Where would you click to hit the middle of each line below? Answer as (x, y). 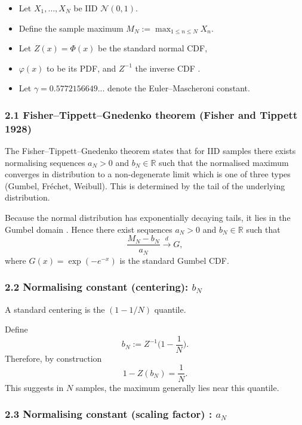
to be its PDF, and (81, 68)
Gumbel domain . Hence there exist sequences (89, 229)
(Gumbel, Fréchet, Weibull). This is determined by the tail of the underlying (145, 185)
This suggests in (34, 387)
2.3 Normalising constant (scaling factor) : (109, 414)
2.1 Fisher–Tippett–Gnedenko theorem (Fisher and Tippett (151, 114)
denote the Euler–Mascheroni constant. (179, 88)
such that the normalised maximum (224, 162)
